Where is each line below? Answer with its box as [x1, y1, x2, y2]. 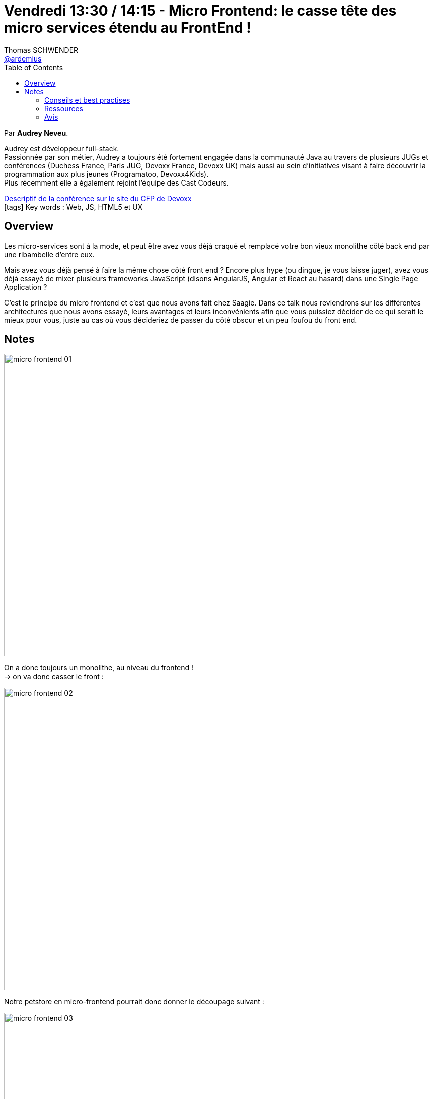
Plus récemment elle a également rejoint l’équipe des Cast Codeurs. [4, 178, 229, 187]
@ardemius [4, 54, 42, 63]
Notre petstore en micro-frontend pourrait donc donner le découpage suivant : [4, 997, 264, 1006]
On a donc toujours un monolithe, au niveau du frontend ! [4, 663, 194, 673]
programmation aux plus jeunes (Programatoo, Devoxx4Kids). [4, 169, 209, 178]
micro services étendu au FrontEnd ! [4, 19, 251, 36]
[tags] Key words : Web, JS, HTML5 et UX [4, 202, 143, 211]
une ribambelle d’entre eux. [4, 250, 95, 259]
